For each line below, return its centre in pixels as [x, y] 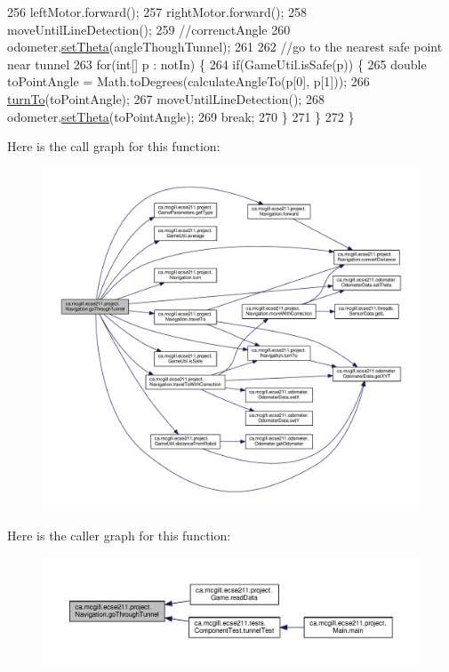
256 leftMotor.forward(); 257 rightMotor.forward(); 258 [157, 12]
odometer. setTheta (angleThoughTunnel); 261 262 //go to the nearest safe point [225, 47]
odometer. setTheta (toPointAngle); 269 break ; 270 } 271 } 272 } [181, 116]
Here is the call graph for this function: [114, 146]
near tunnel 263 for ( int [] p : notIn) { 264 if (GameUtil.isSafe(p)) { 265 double [217, 64]
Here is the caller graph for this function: [119, 536]
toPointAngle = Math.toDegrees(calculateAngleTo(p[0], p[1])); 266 [188, 81]
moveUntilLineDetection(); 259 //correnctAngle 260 [149, 29]
